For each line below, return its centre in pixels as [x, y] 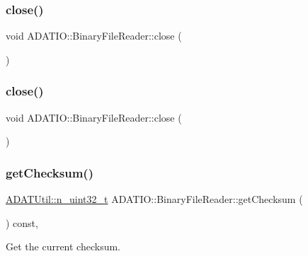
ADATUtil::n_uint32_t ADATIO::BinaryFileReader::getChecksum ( [154, 199]
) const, [22, 222]
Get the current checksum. [63, 246]
